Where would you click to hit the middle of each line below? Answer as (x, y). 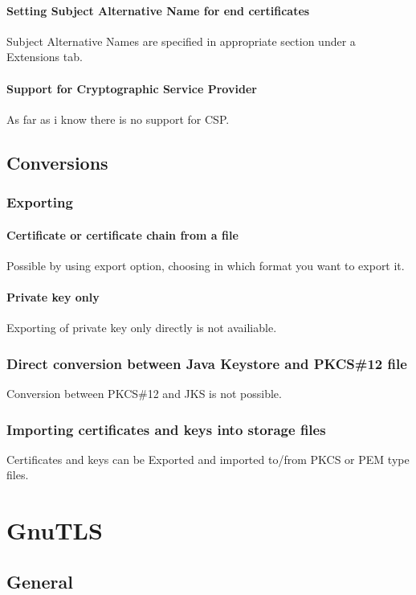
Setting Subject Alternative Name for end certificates (158, 10)
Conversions (57, 162)
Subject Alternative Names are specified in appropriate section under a (181, 41)
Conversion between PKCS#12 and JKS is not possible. (144, 393)
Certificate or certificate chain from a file (122, 234)
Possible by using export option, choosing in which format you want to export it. (206, 265)
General (40, 581)
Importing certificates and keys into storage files (166, 429)
